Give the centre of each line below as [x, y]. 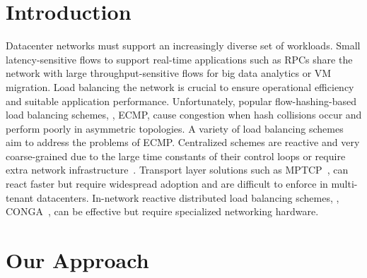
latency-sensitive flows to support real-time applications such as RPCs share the [179, 59]
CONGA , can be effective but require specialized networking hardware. [162, 211]
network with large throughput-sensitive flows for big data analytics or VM [169, 73]
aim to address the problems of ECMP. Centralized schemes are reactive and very [183, 142]
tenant [20, 197]
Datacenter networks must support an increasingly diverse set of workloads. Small [183, 46]
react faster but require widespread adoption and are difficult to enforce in [167, 184]
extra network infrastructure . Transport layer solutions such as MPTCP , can [177, 170]
